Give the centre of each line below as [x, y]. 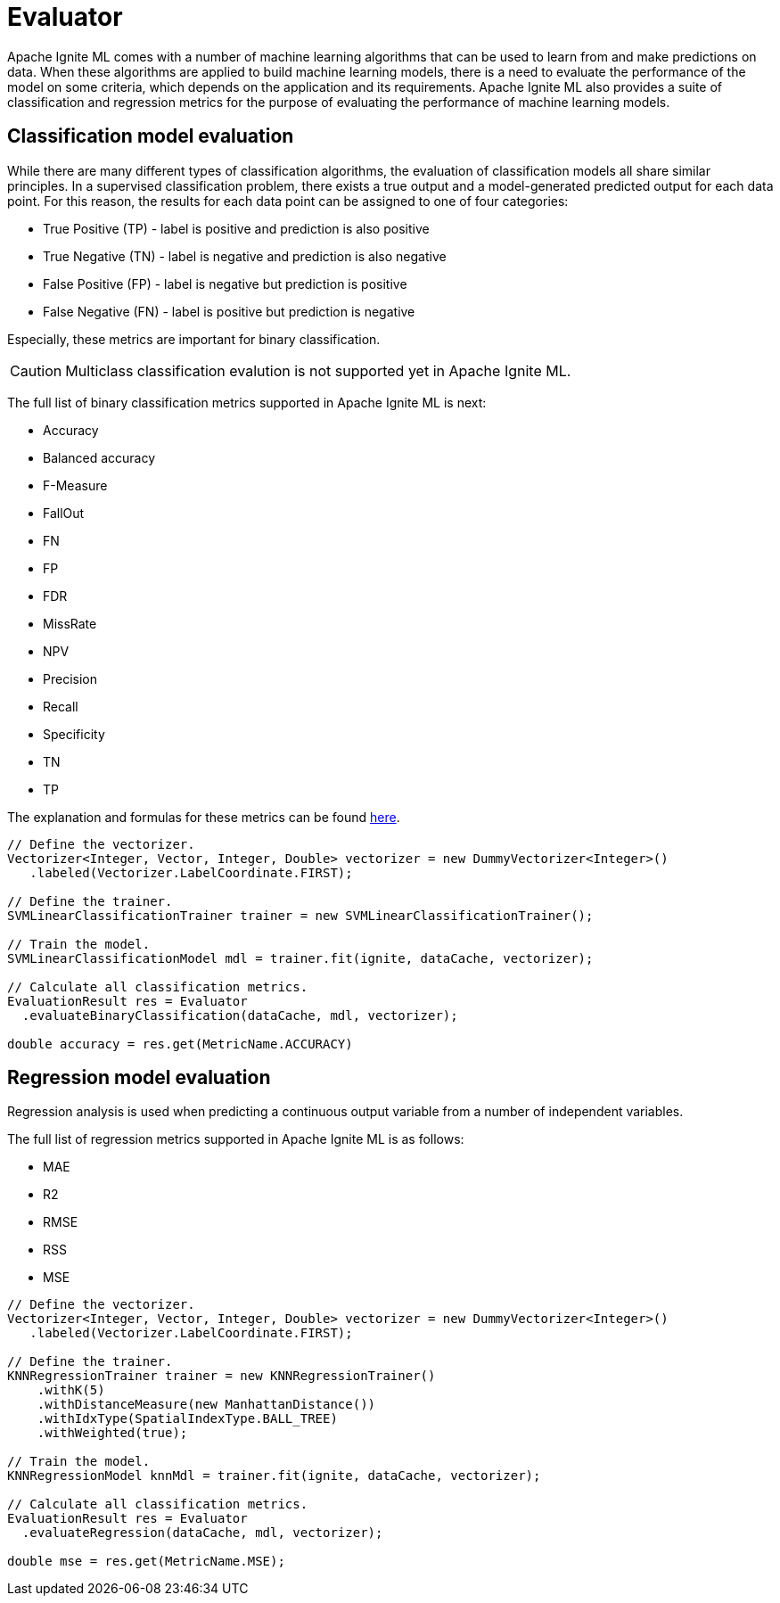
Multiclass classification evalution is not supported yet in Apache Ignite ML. [318, 370]
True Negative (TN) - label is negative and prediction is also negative [245, 256]
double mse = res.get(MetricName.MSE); [146, 1562]
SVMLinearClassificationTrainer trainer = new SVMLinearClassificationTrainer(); [300, 915]
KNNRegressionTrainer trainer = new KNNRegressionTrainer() [222, 1376]
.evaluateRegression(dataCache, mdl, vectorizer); [202, 1533]
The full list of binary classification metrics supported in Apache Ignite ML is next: [247, 402]
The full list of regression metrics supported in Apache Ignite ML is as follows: [236, 1139]
